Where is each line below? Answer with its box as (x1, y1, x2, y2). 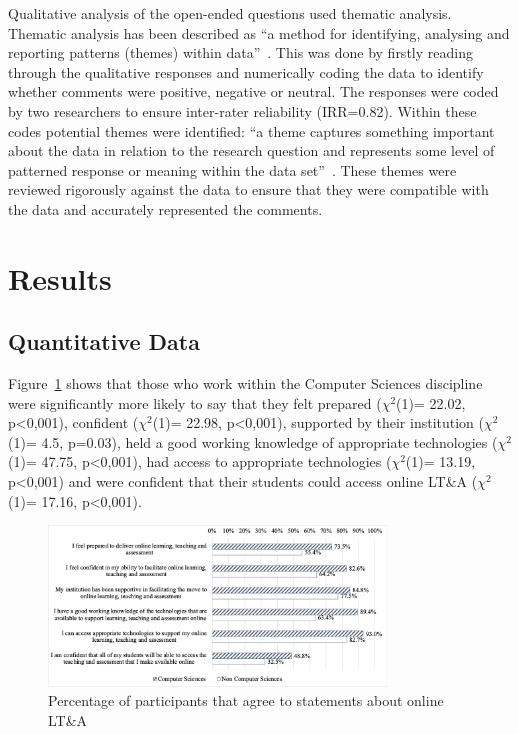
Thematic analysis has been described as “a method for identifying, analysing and (8, 22, 510, 43)
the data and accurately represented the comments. (8, 198, 323, 219)
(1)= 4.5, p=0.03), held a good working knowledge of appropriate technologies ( (8, 431, 498, 452)
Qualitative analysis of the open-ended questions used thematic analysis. (8, 3, 452, 23)
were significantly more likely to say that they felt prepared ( (8, 392, 382, 413)
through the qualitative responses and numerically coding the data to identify (8, 61, 484, 82)
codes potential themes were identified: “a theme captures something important (8, 120, 495, 141)
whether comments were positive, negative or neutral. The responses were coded (8, 81, 499, 102)
